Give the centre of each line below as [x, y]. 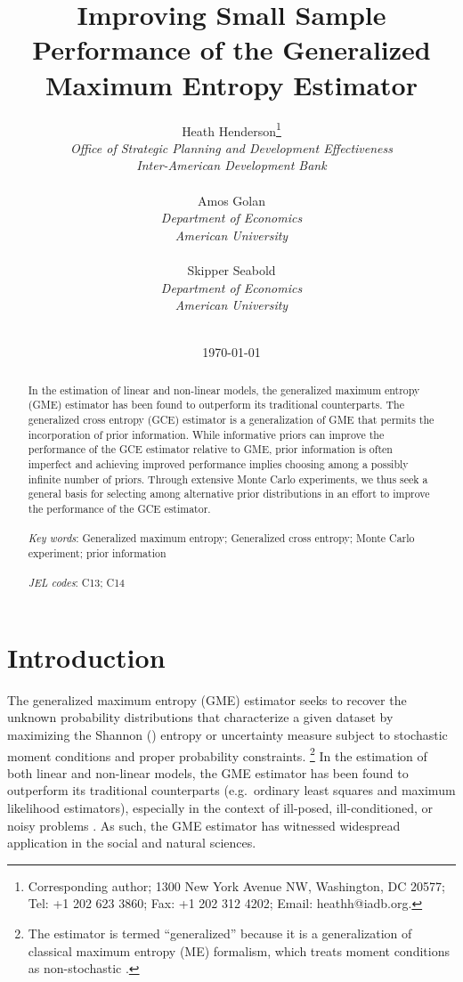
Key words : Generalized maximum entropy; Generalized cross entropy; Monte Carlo [221, 538]
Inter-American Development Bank [231, 165]
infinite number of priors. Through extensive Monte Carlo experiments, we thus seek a [228, 479]
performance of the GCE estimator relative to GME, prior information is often [210, 449]
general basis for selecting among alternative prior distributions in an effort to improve [229, 494]
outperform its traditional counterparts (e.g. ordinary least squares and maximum [231, 790]
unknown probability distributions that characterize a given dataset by [200, 717]
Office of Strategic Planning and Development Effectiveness [231, 147]
